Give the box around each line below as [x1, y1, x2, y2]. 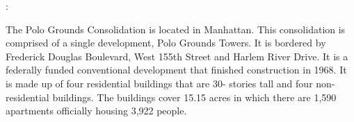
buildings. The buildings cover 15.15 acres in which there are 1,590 [52, 89, 337, 104]
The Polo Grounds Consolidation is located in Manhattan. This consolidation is [6, 21, 346, 36]
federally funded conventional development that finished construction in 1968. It [6, 62, 347, 77]
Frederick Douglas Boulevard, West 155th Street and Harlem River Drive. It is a [6, 49, 348, 63]
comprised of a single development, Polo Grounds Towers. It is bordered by [6, 35, 326, 50]
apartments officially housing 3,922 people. [6, 103, 187, 118]
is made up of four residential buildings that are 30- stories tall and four [6, 76, 313, 90]
